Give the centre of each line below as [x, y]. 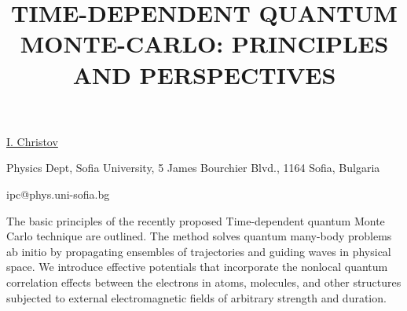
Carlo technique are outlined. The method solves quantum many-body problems [199, 236]
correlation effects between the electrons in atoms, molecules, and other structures [204, 282]
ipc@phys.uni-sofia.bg [58, 194]
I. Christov [32, 141]
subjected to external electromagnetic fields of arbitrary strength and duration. [196, 297]
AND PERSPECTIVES [204, 74]
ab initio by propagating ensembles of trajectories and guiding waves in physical [199, 251]
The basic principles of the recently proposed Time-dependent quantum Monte [196, 220]
